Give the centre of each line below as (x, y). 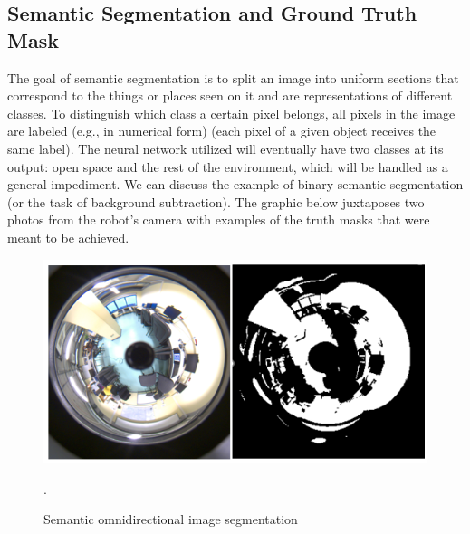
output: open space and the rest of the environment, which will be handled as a (228, 166)
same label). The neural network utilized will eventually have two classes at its (225, 148)
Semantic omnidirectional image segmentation (171, 519)
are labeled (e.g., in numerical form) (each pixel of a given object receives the (222, 131)
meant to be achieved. (68, 237)
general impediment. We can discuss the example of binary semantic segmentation (235, 184)
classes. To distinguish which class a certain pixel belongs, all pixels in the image (231, 113)
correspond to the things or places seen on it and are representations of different (230, 95)
